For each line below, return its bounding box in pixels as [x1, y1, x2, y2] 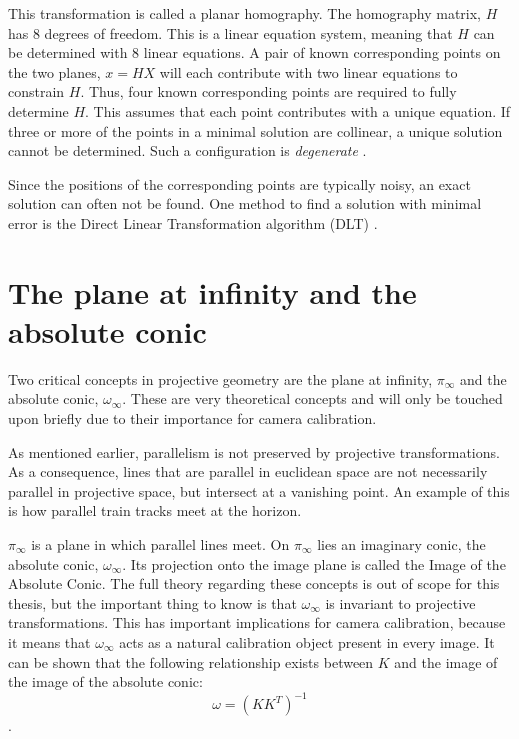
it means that [8, 631, 91, 652]
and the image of [394, 651, 498, 672]
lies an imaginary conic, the [317, 534, 486, 554]
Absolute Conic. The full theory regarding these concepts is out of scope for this [8, 573, 500, 594]
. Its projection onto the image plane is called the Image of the [122, 553, 506, 574]
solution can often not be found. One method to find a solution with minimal [8, 193, 482, 214]
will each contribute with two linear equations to [159, 61, 458, 82]
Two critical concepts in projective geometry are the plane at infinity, [8, 368, 433, 389]
